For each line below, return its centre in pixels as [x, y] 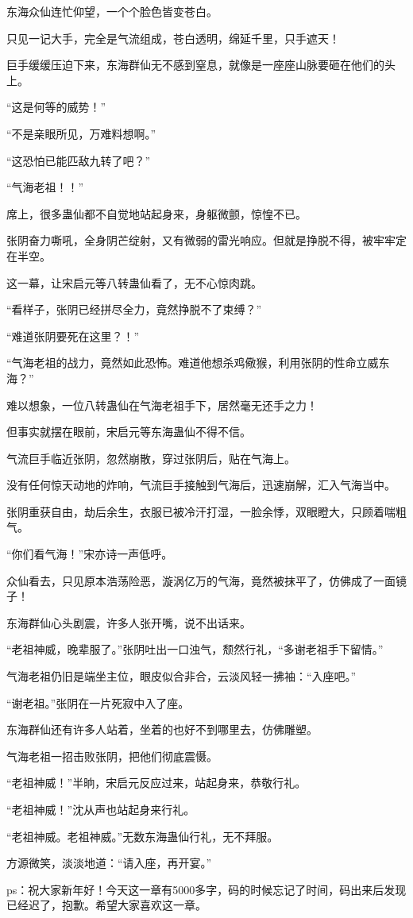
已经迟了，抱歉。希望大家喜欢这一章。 [106, 905]
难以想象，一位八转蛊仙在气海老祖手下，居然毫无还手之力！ [162, 405]
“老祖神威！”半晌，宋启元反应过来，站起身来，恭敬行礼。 [156, 783]
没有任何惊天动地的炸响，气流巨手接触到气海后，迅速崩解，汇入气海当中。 [201, 485]
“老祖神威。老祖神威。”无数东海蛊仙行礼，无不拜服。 [143, 836]
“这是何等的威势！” [56, 107]
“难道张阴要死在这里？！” [73, 336]
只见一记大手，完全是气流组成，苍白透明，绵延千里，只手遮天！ [173, 38]
